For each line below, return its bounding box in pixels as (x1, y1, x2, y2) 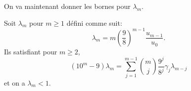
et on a (4, 77, 25, 88)
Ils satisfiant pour (4, 46, 57, 56)
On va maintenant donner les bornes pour (4, 1, 131, 11)
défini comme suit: (66, 17, 122, 28)
